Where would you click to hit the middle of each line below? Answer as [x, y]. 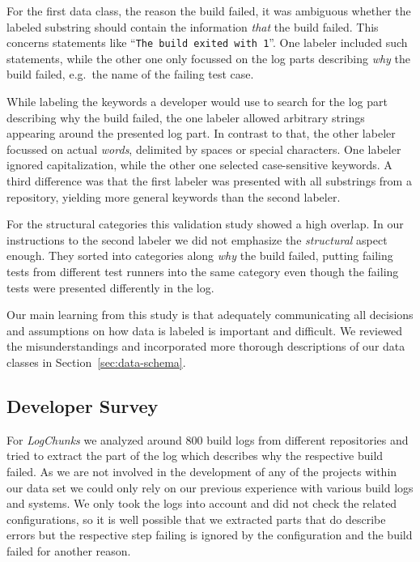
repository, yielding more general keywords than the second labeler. [174, 196]
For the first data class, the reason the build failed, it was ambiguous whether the [209, 11]
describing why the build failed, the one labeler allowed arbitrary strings [186, 117]
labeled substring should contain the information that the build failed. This [193, 26]
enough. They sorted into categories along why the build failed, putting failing [200, 255]
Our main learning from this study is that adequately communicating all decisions [210, 315]
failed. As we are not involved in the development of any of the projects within [202, 471]
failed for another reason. [69, 550]
